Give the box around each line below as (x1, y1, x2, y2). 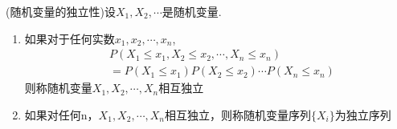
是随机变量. (162, 3, 222, 19)
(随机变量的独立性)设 (6, 3, 116, 19)
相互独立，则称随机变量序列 (165, 106, 311, 123)
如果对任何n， (24, 106, 99, 123)
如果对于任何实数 (24, 30, 115, 46)
